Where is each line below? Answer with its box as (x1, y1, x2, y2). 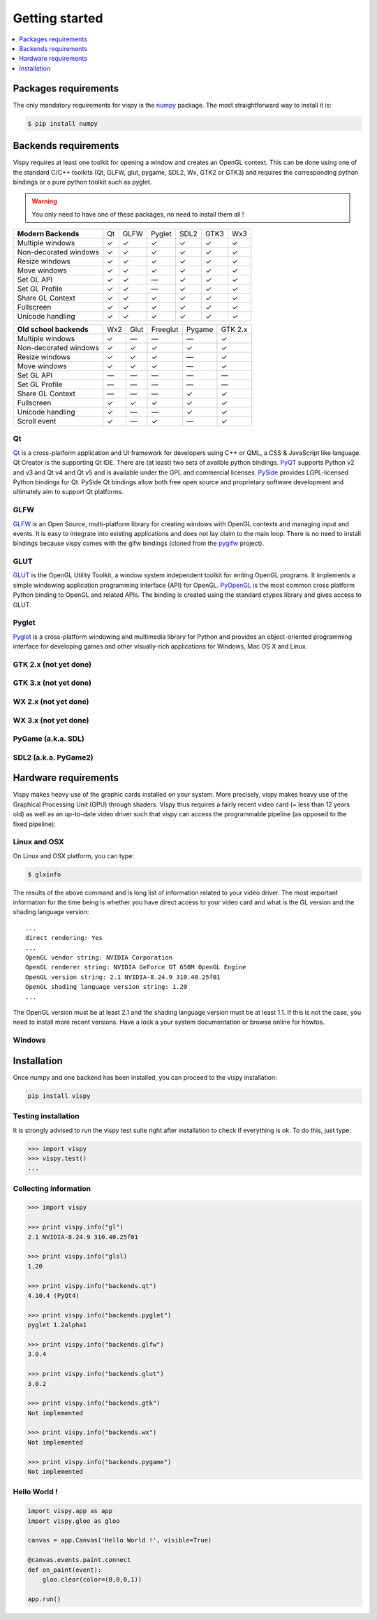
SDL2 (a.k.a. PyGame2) (13, 752, 94, 762)
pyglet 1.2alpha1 (27, 1321, 87, 1329)
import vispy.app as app (27, 1507, 113, 1515)
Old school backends (17, 325, 89, 335)
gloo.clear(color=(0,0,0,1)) (42, 1575, 142, 1583)
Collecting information (13, 1183, 91, 1193)
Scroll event (17, 417, 57, 426)
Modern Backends (17, 229, 80, 239)
